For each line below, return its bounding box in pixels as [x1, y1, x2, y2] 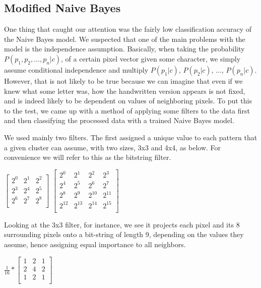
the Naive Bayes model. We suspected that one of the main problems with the [4, 33, 245, 44]
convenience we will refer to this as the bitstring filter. [4, 152, 171, 162]
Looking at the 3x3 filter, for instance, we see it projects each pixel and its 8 [4, 219, 240, 229]
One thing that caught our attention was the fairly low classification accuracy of [4, 24, 252, 34]
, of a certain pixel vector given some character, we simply [61, 53, 241, 64]
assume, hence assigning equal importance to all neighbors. [4, 239, 186, 250]
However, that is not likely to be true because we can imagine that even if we [4, 75, 243, 86]
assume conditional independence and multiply [4, 64, 149, 75]
